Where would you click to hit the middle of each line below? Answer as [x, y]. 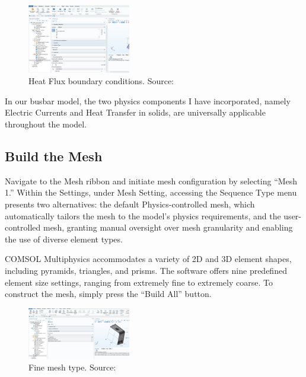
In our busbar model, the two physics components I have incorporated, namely [148, 100]
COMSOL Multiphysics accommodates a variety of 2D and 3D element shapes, [148, 259]
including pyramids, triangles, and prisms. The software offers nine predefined [146, 270]
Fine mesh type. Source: [72, 367]
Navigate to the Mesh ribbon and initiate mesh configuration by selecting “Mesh [151, 180]
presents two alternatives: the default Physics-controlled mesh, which [130, 204]
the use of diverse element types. [64, 239]
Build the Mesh [54, 156]
